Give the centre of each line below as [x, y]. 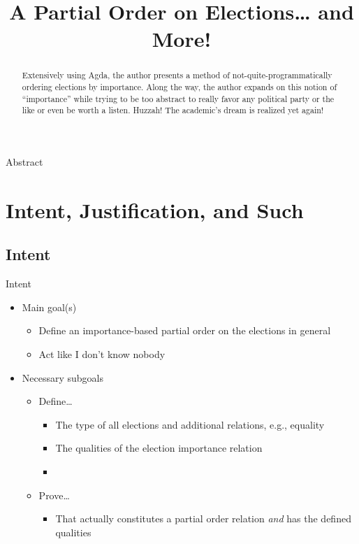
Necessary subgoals [63, 377]
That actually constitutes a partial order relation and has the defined [203, 518]
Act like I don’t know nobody [102, 353]
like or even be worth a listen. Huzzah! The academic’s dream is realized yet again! [173, 110]
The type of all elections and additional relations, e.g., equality [190, 424]
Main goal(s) [49, 307]
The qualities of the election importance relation [159, 448]
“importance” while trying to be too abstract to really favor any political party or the [178, 98]
